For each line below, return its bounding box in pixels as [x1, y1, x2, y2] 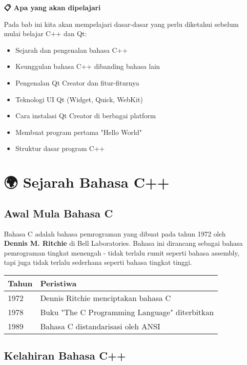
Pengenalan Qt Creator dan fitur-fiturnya [15, 77, 139, 87]
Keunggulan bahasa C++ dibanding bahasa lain [15, 61, 160, 71]
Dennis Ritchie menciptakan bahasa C [40, 292, 171, 303]
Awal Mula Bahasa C [4, 205, 113, 220]
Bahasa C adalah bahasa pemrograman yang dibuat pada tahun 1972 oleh [4, 228, 226, 238]
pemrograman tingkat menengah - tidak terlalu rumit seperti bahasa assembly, [4, 247, 240, 258]
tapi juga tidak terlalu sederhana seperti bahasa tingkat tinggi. [4, 257, 192, 267]
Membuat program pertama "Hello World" [15, 127, 142, 137]
